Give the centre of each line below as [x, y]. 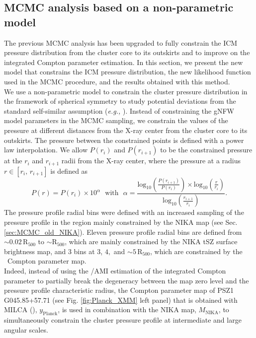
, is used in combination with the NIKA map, [127, 309]
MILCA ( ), [21, 309]
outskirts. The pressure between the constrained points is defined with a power [124, 140]
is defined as [69, 170]
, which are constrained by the [196, 251]
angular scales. [26, 329]
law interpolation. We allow [46, 150]
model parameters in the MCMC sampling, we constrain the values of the [116, 120]
